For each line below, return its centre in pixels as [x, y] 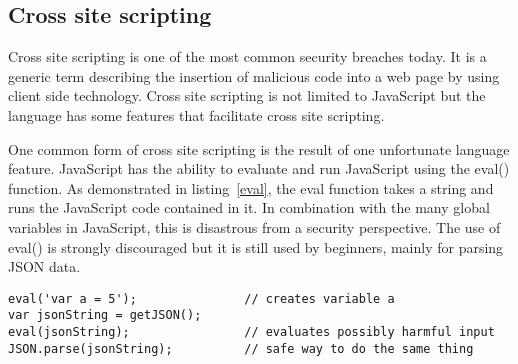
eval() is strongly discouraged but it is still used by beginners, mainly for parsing [256, 246]
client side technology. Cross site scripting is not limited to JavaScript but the [247, 95]
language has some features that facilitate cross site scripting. [196, 114]
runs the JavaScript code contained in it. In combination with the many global [249, 207]
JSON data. [44, 266]
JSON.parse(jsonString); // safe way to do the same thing [241, 348]
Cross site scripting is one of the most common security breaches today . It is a [247, 56]
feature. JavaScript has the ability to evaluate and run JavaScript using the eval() [259, 168]
